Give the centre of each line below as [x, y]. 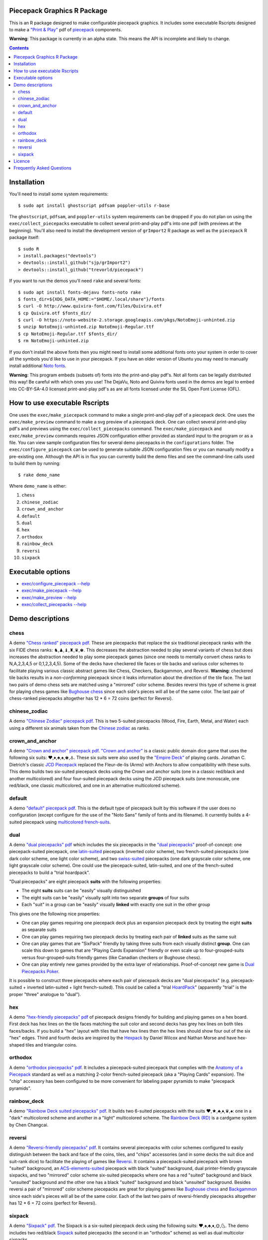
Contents [19, 48]
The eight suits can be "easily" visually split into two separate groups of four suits [105, 897]
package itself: [24, 238]
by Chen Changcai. [29, 1125]
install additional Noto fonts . [38, 366]
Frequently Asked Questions [42, 168]
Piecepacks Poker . [40, 971]
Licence [22, 161]
